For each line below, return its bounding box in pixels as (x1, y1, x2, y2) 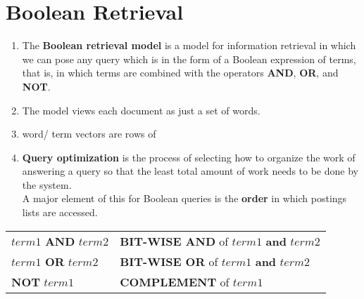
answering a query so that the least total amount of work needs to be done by (22, 164, 358, 178)
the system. (22, 177, 72, 192)
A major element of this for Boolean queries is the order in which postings (22, 191, 347, 206)
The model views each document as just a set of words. (22, 102, 261, 117)
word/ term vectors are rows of (22, 126, 156, 141)
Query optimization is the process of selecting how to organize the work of (22, 149, 356, 164)
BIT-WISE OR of (120, 253, 218, 270)
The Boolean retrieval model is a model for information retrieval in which (22, 38, 356, 53)
